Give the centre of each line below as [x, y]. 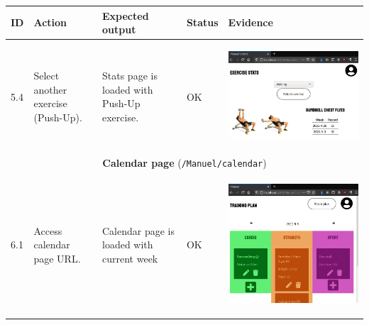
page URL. [57, 258]
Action [50, 22]
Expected [126, 15]
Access [48, 230]
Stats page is [130, 76]
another [50, 89]
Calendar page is [139, 230]
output [119, 29]
